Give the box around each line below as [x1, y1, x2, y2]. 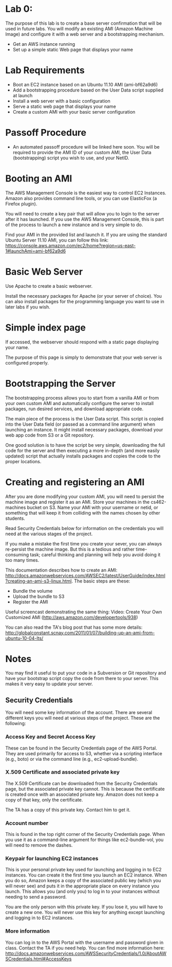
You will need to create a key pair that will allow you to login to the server [5, 210, 160, 216]
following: [5, 720, 26, 726]
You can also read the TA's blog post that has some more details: [5, 624, 143, 630]
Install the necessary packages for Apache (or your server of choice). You [5, 293, 162, 299]
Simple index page [5, 322, 86, 333]
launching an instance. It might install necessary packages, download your [5, 426, 163, 432]
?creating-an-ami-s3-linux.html [5, 578, 72, 584]
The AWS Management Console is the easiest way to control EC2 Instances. [5, 190, 167, 196]
